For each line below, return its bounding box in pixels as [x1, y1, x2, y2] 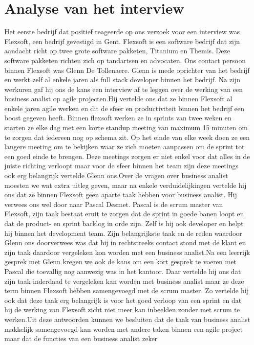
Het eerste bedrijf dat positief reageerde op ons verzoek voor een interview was [4, 26, 240, 37]
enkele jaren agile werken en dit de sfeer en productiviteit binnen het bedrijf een [4, 103, 245, 113]
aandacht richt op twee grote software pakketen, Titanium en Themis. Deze [4, 46, 231, 56]
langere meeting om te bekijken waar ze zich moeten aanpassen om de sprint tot [4, 141, 245, 152]
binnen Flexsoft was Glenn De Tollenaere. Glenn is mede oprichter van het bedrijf [4, 65, 250, 75]
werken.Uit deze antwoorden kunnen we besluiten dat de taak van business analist [4, 314, 251, 324]
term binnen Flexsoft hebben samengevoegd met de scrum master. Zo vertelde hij [4, 285, 249, 296]
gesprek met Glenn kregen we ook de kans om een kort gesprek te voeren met [4, 256, 236, 267]
